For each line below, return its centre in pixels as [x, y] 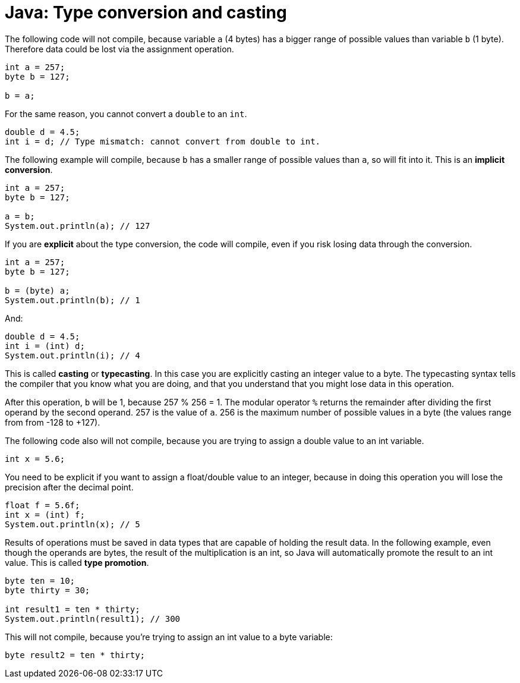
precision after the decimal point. [69, 487]
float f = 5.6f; [42, 505]
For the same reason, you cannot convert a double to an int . [126, 114]
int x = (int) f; [45, 514]
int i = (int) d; [45, 346]
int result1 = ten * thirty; [73, 609]
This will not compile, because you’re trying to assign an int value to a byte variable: [169, 637]
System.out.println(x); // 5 [73, 524]
